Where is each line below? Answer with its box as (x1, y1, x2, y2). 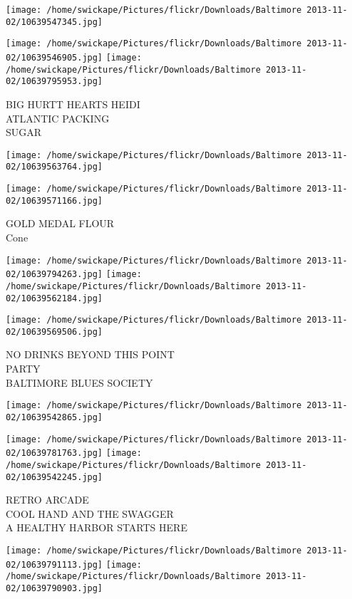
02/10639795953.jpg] (6, 76, 103, 87)
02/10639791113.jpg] (6, 559, 103, 570)
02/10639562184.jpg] (6, 293, 103, 303)
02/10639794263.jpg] (6, 269, 103, 280)
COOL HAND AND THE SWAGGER (6, 506, 174, 521)
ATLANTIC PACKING (6, 110, 110, 125)
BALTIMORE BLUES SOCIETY (6, 375, 153, 390)
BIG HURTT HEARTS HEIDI (6, 96, 140, 111)
